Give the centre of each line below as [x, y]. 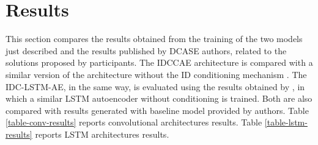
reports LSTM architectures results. [102, 134]
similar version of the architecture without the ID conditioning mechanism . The [156, 74]
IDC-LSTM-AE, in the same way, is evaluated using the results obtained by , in [155, 86]
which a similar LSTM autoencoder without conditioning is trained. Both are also [159, 98]
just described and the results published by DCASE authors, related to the [146, 50]
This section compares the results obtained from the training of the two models [154, 39]
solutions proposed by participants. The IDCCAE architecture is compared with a [159, 62]
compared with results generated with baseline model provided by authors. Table [157, 110]
